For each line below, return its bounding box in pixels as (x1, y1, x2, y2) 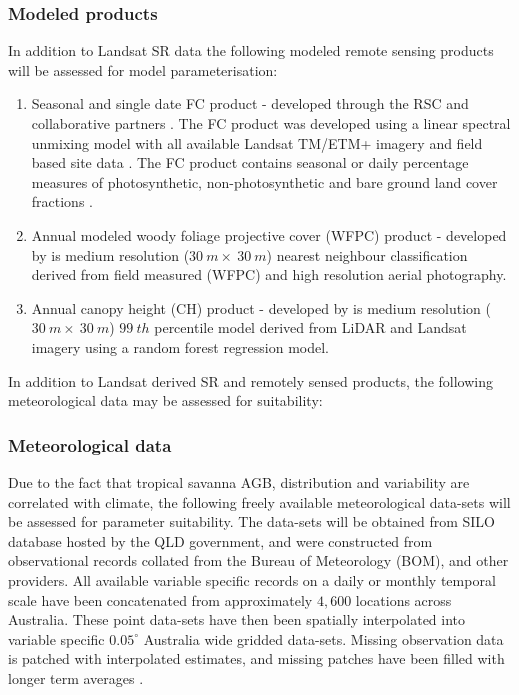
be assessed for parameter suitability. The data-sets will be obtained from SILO (8, 511, 495, 532)
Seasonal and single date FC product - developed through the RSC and (31, 93, 469, 114)
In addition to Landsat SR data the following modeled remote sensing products (8, 40, 494, 61)
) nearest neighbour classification (266, 244, 468, 265)
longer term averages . (8, 667, 144, 688)
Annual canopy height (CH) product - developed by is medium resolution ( (31, 297, 491, 318)
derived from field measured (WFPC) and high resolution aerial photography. (31, 264, 507, 285)
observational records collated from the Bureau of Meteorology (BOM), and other (8, 550, 509, 571)
